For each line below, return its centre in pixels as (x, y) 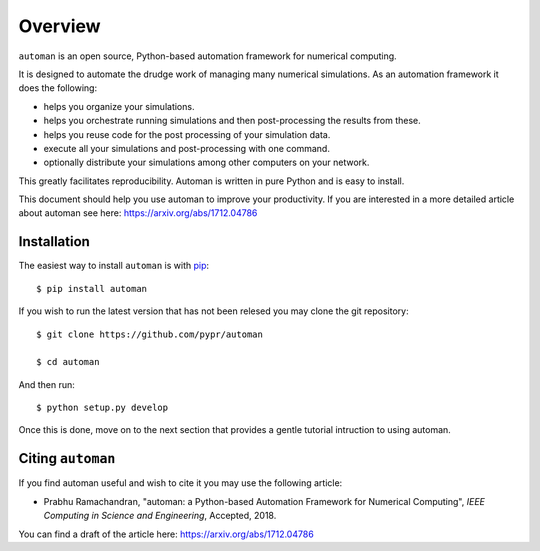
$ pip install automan (92, 288)
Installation (54, 241)
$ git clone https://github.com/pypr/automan (150, 334)
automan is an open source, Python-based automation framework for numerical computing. (207, 56)
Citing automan (67, 458)
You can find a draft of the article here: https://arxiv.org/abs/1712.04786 (166, 534)
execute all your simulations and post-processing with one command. (186, 148)
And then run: (46, 384)
